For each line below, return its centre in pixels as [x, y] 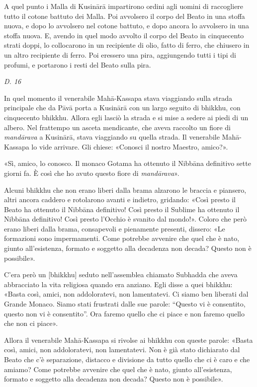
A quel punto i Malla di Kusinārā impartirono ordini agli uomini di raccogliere [124, 6]
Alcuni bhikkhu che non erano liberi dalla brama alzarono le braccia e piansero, [125, 190]
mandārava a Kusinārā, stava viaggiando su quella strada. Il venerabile [112, 137]
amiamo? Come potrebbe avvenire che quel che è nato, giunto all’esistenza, [118, 369]
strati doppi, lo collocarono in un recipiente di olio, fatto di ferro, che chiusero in [127, 45]
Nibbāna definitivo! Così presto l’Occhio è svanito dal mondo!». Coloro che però [126, 219]
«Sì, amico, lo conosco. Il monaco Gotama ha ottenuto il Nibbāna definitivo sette [128, 163]
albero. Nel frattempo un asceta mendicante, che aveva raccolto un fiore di [117, 127]
